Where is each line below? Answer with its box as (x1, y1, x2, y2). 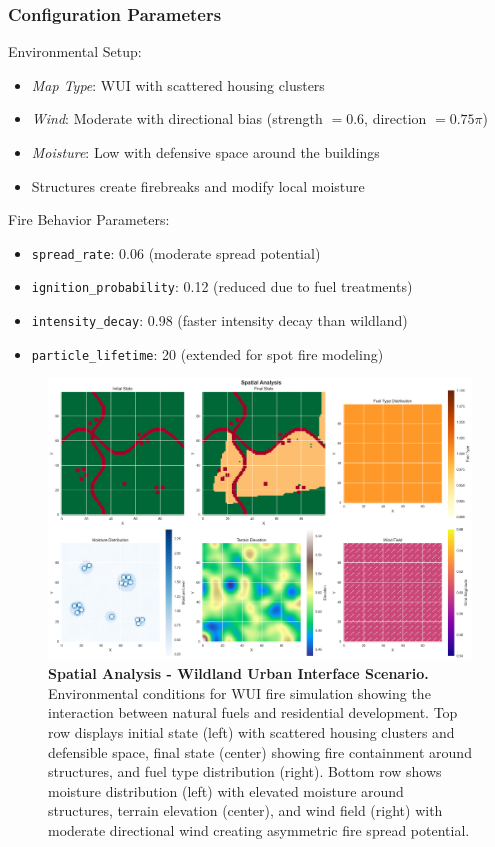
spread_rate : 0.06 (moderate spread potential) (31, 242, 321, 263)
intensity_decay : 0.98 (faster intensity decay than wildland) (31, 310, 408, 331)
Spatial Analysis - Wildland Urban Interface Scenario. (48, 663, 429, 684)
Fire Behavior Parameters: (8, 209, 170, 230)
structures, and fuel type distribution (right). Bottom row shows (48, 761, 442, 782)
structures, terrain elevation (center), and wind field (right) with (48, 800, 443, 821)
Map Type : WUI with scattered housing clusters (31, 74, 325, 95)
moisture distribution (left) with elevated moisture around (48, 780, 404, 801)
